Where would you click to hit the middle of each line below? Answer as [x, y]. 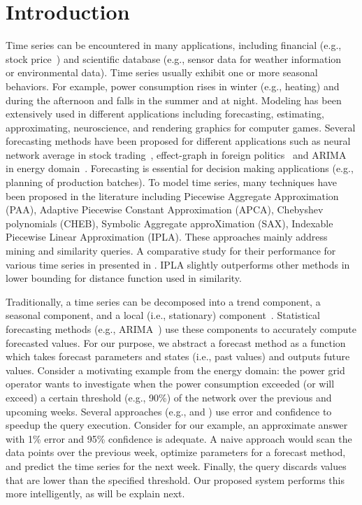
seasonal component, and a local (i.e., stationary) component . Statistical [163, 315]
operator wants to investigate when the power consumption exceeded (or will [170, 384]
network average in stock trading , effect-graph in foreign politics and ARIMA [176, 154]
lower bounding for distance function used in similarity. [124, 278]
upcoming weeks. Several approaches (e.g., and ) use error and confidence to [169, 411]
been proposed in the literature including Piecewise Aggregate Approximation [172, 195]
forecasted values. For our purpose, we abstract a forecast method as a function [176, 342]
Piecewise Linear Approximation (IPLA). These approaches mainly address [167, 237]
